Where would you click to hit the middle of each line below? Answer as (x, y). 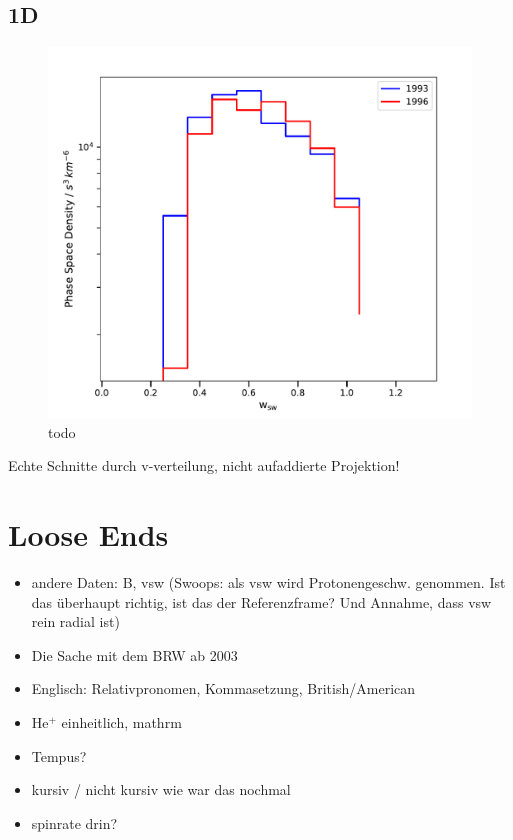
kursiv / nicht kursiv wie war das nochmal (161, 789)
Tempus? (59, 755)
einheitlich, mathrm (121, 722)
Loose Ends (88, 534)
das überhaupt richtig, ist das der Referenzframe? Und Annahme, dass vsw (261, 601)
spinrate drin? (74, 822)
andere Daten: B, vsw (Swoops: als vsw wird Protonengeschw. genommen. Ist (268, 582)
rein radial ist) (75, 621)
